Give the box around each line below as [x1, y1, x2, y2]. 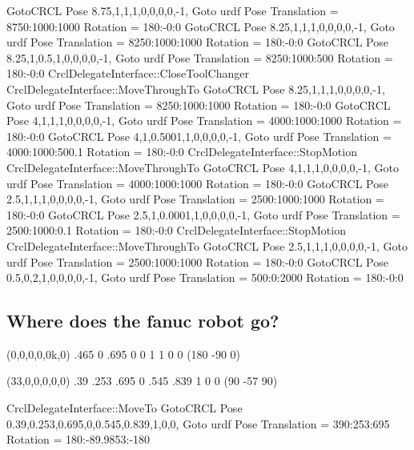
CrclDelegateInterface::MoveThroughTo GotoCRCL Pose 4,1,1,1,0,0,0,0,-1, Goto [6, 159, 399, 175]
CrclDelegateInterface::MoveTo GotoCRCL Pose [6, 400, 243, 416]
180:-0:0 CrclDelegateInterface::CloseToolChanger [6, 65, 249, 82]
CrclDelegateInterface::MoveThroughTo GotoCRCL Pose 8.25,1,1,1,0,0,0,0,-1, [6, 80, 385, 97]
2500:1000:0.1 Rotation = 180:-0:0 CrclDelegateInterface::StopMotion [6, 222, 346, 239]
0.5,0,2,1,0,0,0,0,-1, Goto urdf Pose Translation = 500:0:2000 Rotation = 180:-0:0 [6, 269, 404, 286]
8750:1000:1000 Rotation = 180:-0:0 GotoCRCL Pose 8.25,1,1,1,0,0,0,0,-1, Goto [6, 18, 395, 34]
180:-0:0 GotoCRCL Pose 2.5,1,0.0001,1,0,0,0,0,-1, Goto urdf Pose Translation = [6, 206, 400, 223]
